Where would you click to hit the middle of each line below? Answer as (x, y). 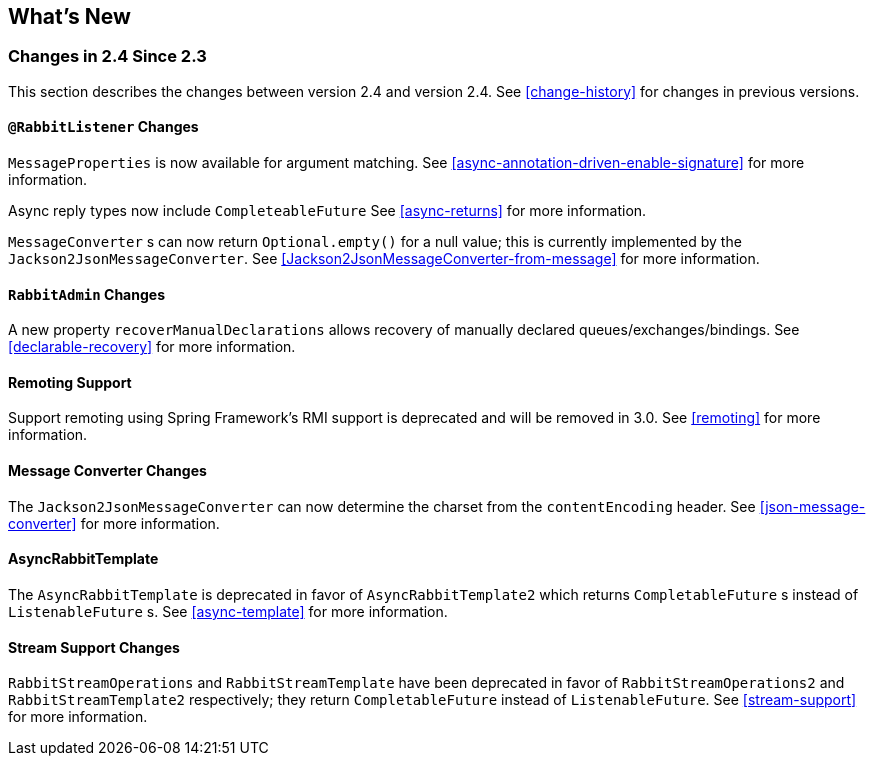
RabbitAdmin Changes (86, 294)
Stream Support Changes (94, 647)
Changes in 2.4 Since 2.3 (107, 56)
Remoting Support (70, 382)
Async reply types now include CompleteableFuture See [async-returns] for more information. (327, 211)
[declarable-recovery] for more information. (152, 347)
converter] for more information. (114, 523)
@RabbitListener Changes (103, 127)
